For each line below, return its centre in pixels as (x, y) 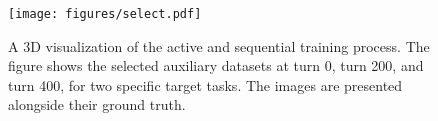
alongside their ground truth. (97, 104)
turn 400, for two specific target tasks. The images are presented (205, 84)
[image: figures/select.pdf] (105, 14)
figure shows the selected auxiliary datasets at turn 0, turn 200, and (216, 65)
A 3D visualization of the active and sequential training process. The (219, 45)
